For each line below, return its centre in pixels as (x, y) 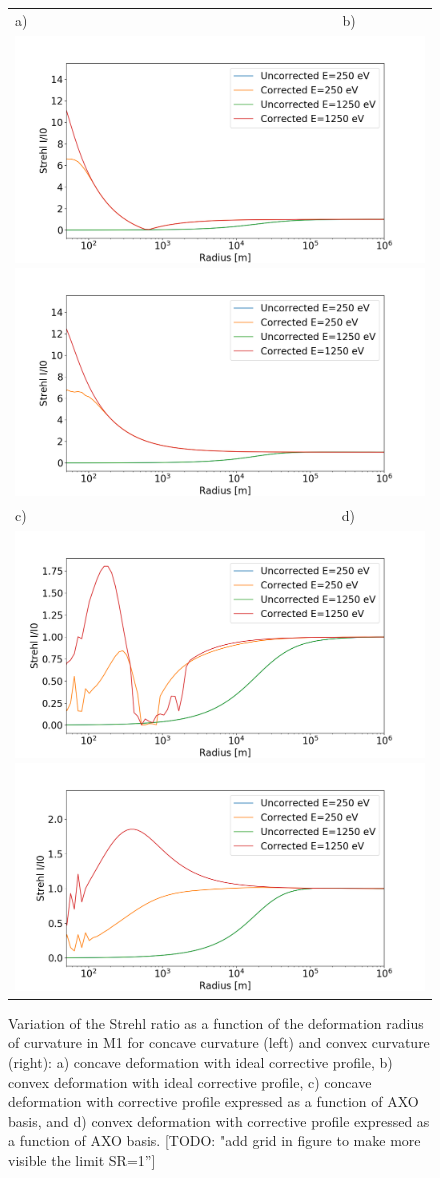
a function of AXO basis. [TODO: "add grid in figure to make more (214, 1140)
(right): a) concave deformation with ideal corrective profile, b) (200, 1062)
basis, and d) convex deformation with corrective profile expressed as (219, 1120)
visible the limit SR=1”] (82, 1159)
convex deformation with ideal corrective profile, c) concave (190, 1081)
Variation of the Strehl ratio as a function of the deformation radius (216, 1022)
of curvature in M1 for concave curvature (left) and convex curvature (219, 1042)
